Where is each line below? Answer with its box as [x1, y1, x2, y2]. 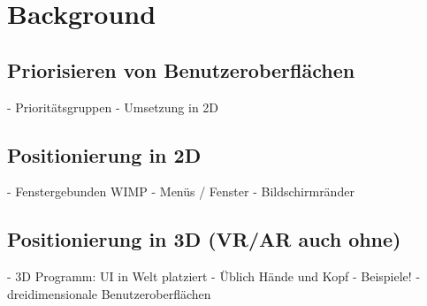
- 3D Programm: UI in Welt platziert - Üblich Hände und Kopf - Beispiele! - [7, 267, 421, 286]
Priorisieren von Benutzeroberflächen [7, 56, 355, 83]
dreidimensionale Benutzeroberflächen [7, 284, 211, 302]
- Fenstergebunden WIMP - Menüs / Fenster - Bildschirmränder [7, 182, 355, 201]
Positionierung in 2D [7, 141, 202, 168]
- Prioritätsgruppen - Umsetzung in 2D [7, 97, 219, 116]
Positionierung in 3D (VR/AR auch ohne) [7, 226, 401, 253]
